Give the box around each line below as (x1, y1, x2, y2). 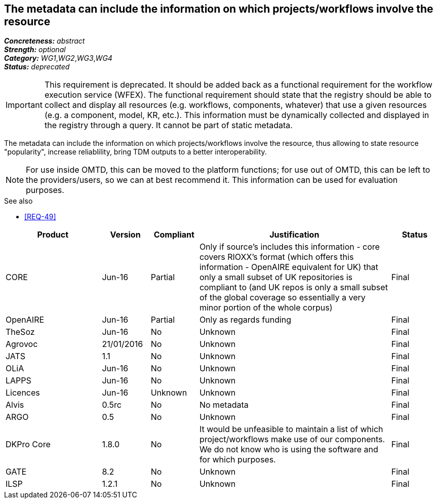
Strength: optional (4, 45, 66, 54)
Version (110, 229, 141, 240)
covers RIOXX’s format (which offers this (199, 252, 354, 262)
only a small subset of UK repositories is (199, 272, 353, 283)
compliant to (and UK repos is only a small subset (199, 282, 388, 293)
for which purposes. (199, 454, 276, 465)
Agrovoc (6, 339, 38, 350)
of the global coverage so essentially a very (199, 292, 366, 303)
